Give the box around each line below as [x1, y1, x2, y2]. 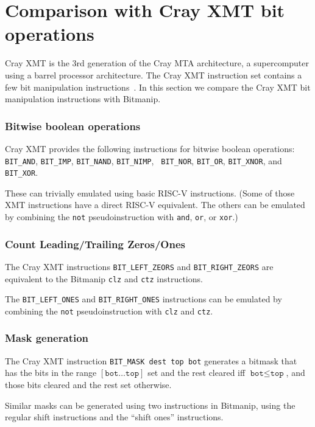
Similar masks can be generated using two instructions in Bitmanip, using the [5, 398, 296, 411]
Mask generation [5, 330, 89, 345]
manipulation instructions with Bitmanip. [5, 92, 161, 105]
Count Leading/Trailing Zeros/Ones [5, 236, 185, 251]
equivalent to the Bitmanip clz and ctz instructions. [5, 272, 203, 285]
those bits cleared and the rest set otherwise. [5, 378, 172, 391]
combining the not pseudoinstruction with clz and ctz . [5, 304, 213, 317]
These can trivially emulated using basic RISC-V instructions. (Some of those [5, 186, 295, 199]
